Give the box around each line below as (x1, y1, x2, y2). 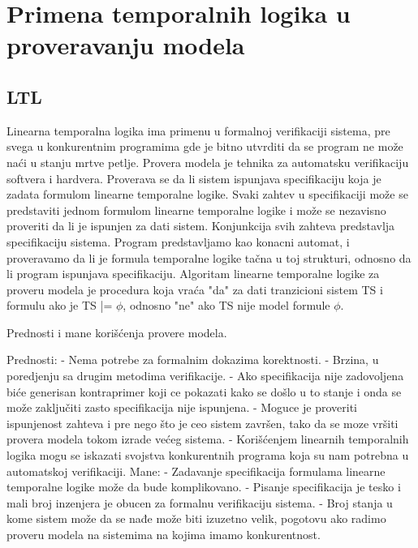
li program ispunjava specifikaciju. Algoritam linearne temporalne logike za (6, 265, 380, 282)
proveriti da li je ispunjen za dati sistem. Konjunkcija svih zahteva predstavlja (6, 217, 395, 234)
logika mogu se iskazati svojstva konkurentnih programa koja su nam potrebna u (6, 447, 409, 464)
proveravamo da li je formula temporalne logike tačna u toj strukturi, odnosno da (6, 249, 412, 266)
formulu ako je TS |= (6, 297, 113, 314)
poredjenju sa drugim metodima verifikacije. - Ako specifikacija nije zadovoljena (6, 367, 404, 384)
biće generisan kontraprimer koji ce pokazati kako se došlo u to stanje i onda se (6, 383, 402, 400)
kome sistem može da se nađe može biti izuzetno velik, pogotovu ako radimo (6, 510, 386, 527)
